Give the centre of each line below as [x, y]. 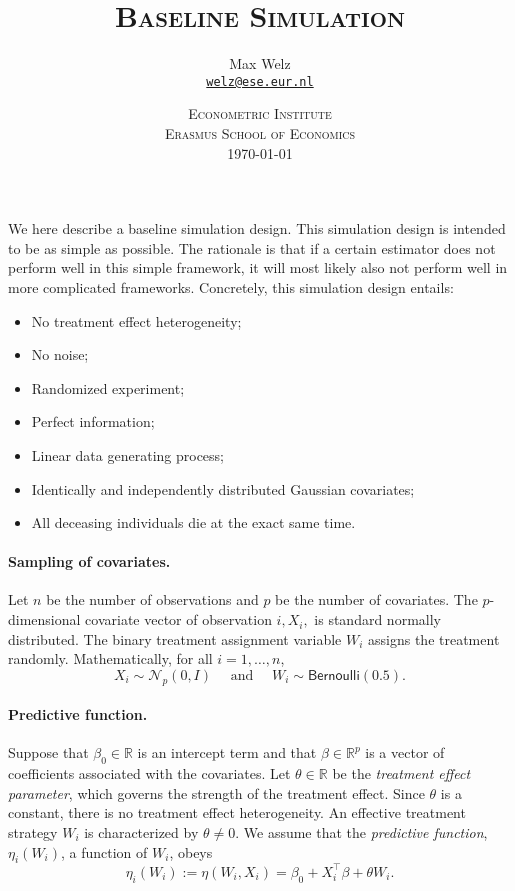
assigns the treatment [434, 638]
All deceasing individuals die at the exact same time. [193, 522]
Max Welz [260, 63]
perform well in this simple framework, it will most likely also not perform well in [258, 267]
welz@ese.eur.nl [260, 81]
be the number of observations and [152, 599]
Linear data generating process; [127, 454]
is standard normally [377, 619]
